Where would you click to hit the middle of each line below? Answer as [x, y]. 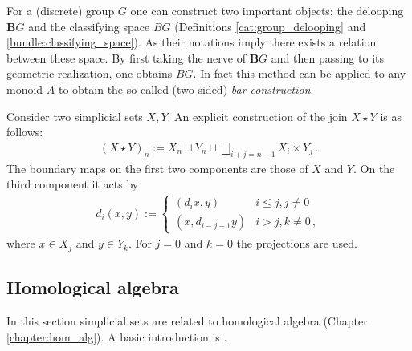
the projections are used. [297, 243]
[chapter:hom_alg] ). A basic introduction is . [117, 336]
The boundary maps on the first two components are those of [157, 168]
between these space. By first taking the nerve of [126, 57]
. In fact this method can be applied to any [300, 73]
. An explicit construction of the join [257, 116]
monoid [25, 89]
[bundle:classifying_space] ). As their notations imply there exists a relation [192, 42]
